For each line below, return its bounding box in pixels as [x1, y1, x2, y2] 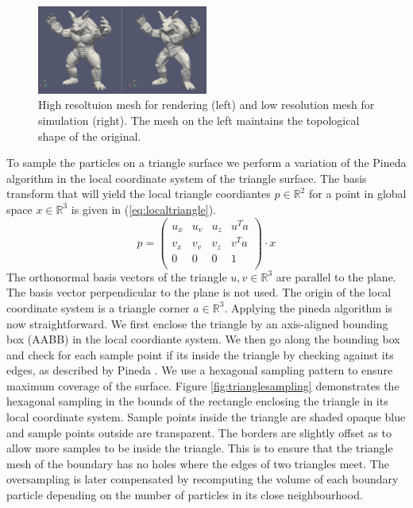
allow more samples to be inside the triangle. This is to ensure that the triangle [6, 440, 393, 456]
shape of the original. [38, 127, 141, 144]
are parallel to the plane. [276, 268, 396, 285]
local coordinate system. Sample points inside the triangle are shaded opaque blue [6, 409, 406, 425]
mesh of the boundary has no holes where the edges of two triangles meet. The [6, 455, 389, 471]
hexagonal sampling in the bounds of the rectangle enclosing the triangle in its [6, 393, 388, 409]
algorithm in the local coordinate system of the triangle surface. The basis [6, 169, 367, 186]
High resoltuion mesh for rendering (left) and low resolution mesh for [38, 96, 375, 113]
